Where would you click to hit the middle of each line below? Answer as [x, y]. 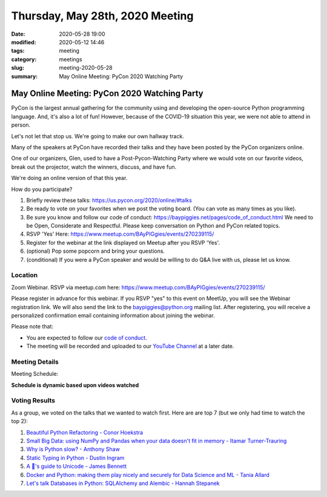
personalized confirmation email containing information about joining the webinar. [113, 315]
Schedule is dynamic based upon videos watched [75, 385]
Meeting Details [35, 362]
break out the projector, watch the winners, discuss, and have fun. [94, 167]
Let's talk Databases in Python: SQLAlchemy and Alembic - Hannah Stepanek [123, 483]
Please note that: [32, 327]
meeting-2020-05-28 [86, 68]
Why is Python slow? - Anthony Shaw [73, 449]
